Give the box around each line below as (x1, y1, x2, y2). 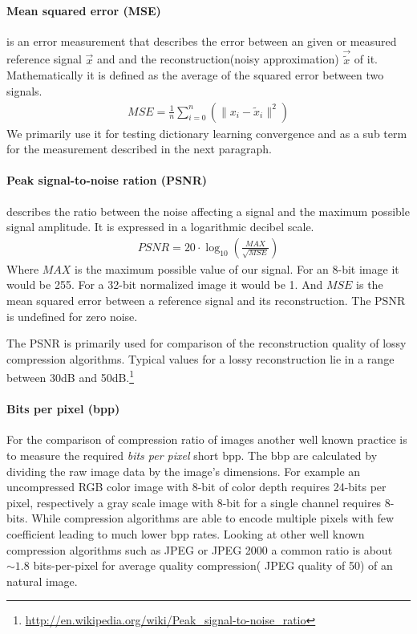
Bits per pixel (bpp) (6, 400, 120, 417)
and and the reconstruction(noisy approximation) (96, 51, 339, 67)
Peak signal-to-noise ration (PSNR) (6, 172, 208, 189)
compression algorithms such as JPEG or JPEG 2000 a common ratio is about (6, 541, 393, 558)
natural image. (6, 572, 78, 589)
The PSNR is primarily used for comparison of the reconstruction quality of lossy (6, 335, 407, 352)
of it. (354, 51, 378, 67)
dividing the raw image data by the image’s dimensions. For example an (6, 462, 361, 479)
